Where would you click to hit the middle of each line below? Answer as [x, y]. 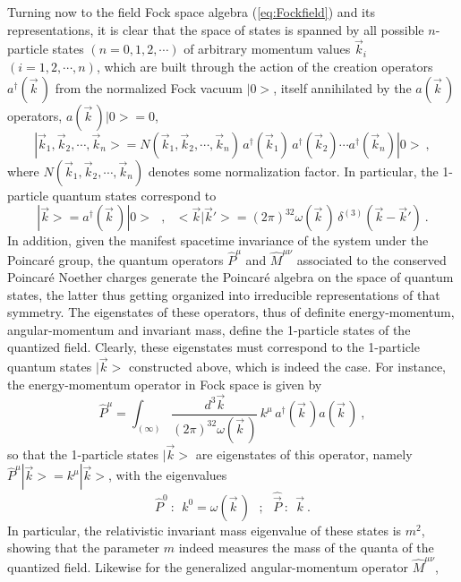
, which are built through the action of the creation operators [265, 66]
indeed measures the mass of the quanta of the [306, 548]
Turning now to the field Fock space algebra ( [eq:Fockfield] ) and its [191, 12]
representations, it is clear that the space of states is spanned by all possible [216, 29]
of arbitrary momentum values [267, 49]
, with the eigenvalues [168, 475]
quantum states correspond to [134, 195]
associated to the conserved [371, 259]
